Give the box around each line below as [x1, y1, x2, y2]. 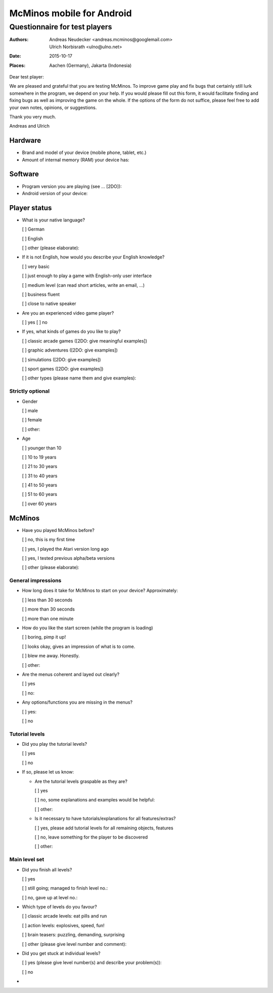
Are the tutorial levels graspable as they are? [34, 778, 127, 784]
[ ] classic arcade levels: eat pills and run [22, 913, 107, 919]
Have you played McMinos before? [22, 527, 95, 533]
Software [9, 170, 39, 178]
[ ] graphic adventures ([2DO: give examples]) [22, 347, 118, 353]
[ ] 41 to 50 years [22, 482, 58, 488]
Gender [22, 398, 38, 404]
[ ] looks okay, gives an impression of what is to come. [22, 643, 135, 650]
